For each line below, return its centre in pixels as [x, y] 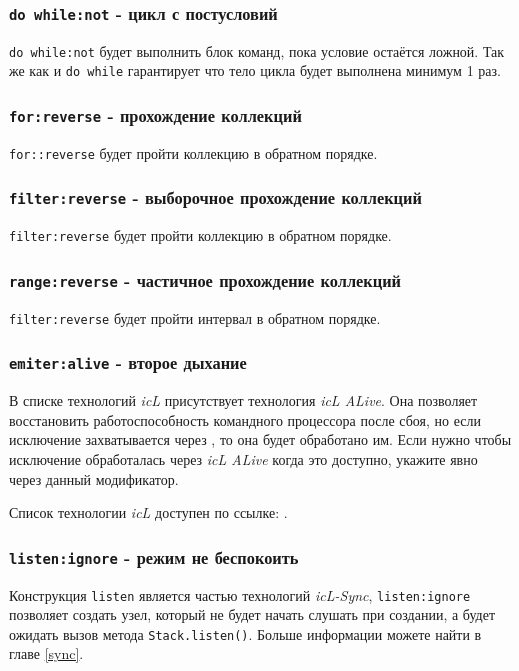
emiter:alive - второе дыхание [128, 362]
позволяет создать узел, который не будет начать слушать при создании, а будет [252, 614]
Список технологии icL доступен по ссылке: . [148, 512]
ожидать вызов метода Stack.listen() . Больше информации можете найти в [245, 633]
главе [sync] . [46, 653]
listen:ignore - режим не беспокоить [154, 556]
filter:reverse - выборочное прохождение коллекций [215, 197]
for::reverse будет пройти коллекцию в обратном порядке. [193, 152]
